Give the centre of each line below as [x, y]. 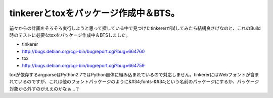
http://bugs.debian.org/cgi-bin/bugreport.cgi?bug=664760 [83, 51]
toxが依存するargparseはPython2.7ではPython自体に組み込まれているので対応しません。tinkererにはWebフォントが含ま [134, 74]
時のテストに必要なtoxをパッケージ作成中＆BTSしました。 [70, 35]
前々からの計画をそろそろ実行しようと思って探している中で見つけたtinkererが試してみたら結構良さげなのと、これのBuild [135, 28]
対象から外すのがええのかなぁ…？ [45, 88]
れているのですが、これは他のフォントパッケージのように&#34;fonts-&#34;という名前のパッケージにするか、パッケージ [134, 82]
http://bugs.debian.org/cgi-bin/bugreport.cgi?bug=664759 [83, 65]
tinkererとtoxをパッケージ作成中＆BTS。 [95, 13]
